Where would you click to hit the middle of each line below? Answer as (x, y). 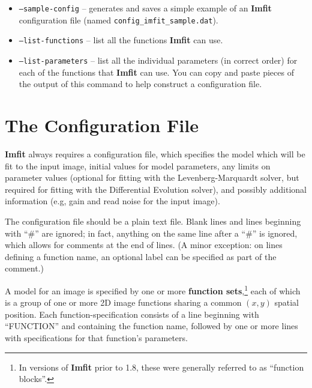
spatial (286, 302)
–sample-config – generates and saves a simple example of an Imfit (145, 8)
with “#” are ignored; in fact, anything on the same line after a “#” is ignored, (151, 233)
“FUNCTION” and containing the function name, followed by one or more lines (151, 326)
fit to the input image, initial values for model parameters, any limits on (138, 165)
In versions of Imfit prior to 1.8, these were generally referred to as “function (161, 367)
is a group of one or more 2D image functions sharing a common (123, 302)
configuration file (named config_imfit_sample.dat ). (118, 20)
